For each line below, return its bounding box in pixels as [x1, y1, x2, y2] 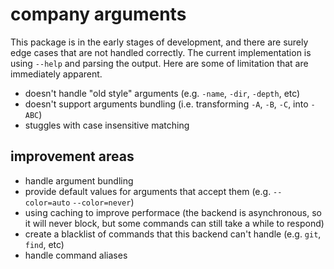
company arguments [10, 3, 187, 26]
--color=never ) [72, 196, 135, 208]
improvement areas [10, 148, 135, 165]
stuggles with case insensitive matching [24, 119, 190, 131]
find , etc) [24, 238, 65, 250]
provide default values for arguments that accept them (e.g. [24, 185, 272, 197]
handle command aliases [24, 249, 128, 261]
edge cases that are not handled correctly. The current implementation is [10, 46, 312, 58]
